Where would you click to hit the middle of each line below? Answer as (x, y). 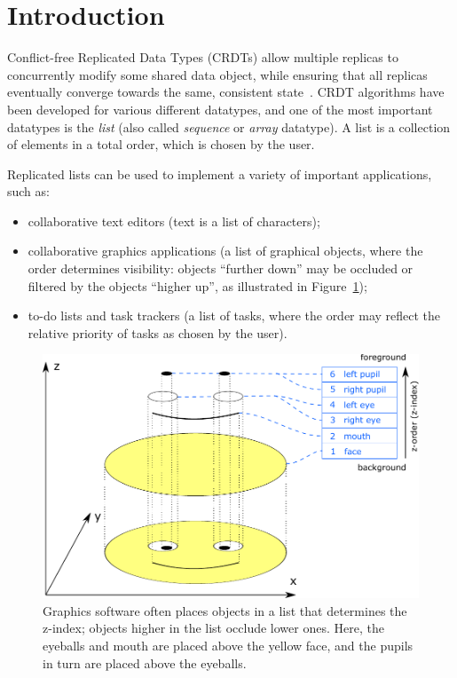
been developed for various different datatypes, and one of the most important (220, 109)
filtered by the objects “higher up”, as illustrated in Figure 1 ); (197, 285)
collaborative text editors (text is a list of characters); (174, 221)
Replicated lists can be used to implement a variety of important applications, (220, 173)
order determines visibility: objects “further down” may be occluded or (221, 268)
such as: (28, 191)
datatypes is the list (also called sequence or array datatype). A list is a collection (229, 126)
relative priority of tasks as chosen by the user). (158, 332)
